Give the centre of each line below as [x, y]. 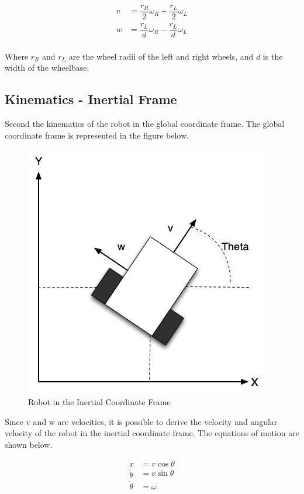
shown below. [29, 444]
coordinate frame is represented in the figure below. [97, 135]
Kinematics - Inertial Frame [91, 99]
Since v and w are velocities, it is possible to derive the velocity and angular [141, 421]
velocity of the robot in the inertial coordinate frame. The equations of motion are [152, 433]
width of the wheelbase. [47, 68]
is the [273, 56]
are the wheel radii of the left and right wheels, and [161, 56]
